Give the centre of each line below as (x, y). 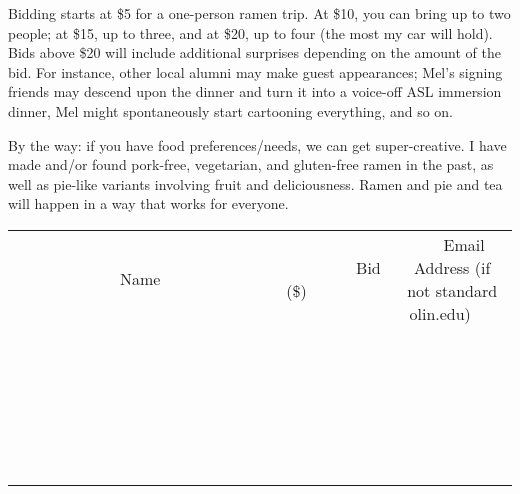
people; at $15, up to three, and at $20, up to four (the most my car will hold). (250, 32)
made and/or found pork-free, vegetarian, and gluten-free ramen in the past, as (251, 164)
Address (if (452, 267)
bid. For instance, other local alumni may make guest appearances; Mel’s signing (255, 71)
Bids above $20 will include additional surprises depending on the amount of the (254, 52)
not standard (452, 290)
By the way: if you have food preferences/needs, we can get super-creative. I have (257, 144)
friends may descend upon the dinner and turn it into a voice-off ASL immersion (255, 91)
